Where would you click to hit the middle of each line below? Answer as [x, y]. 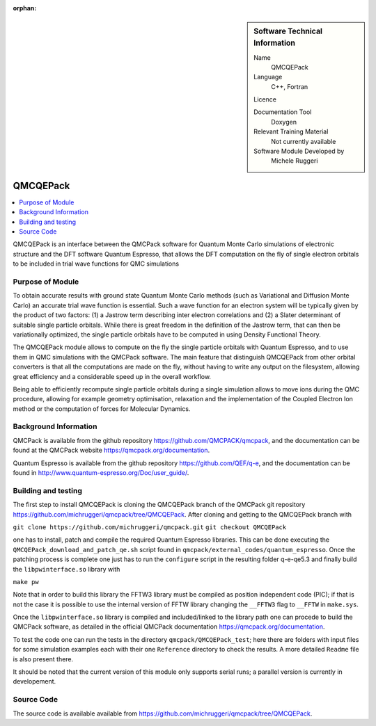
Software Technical [288, 31]
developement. [34, 681]
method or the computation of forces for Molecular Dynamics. [102, 409]
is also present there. [43, 659]
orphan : [25, 8]
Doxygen [284, 122]
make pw [26, 582]
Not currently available [304, 141]
